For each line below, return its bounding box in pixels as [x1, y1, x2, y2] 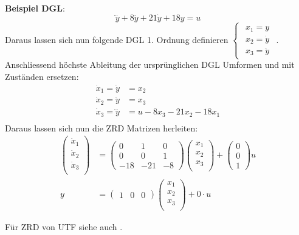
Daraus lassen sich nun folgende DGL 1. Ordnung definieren [5, 33, 229, 45]
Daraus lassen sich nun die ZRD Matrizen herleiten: [5, 121, 198, 134]
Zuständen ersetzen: [5, 70, 79, 82]
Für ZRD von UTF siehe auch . [5, 220, 123, 233]
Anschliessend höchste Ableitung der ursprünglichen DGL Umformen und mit [5, 58, 295, 71]
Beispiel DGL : [5, 2, 65, 14]
